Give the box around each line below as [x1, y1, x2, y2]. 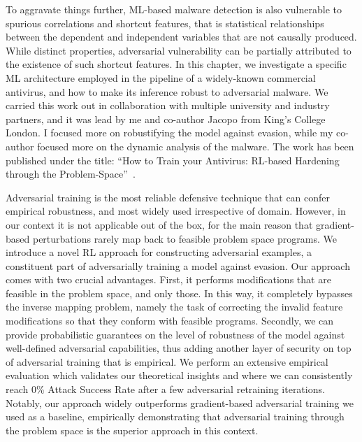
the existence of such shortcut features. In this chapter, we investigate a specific [6, 57, 347, 71]
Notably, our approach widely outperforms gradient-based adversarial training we [6, 395, 354, 410]
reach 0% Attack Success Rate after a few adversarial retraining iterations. [6, 382, 325, 397]
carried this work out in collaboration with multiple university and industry [6, 98, 330, 113]
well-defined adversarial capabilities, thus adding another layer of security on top [6, 341, 352, 355]
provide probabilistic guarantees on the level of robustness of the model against [6, 327, 345, 341]
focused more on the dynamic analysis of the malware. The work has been [37, 138, 354, 153]
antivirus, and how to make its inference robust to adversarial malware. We [6, 84, 328, 99]
